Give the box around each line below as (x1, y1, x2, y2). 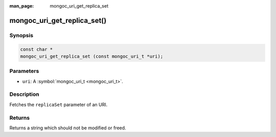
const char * (20, 46, 53, 52)
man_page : (9, 3, 34, 9)
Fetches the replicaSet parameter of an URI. (9, 101, 108, 107)
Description (9, 91, 39, 98)
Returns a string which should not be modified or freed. (9, 125, 126, 131)
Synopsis (9, 32, 33, 39)
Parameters (9, 68, 39, 75)
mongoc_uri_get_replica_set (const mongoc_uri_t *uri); (20, 53, 164, 59)
